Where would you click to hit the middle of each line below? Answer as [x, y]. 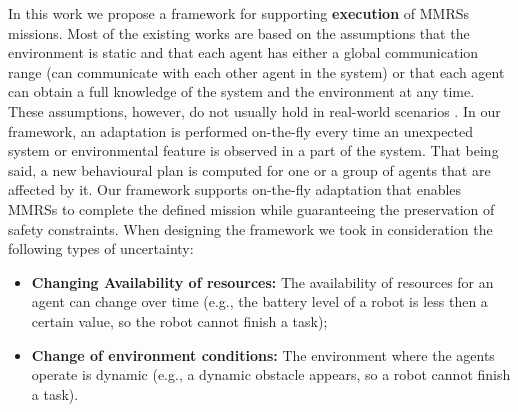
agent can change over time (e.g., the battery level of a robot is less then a [259, 301]
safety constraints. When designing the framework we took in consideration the [250, 228]
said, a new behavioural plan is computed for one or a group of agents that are [249, 169]
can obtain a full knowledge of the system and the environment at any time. [241, 91]
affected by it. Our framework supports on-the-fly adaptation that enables [235, 189]
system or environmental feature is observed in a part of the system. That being [253, 150]
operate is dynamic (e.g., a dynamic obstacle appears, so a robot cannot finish [271, 374]
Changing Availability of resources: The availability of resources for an [262, 281]
